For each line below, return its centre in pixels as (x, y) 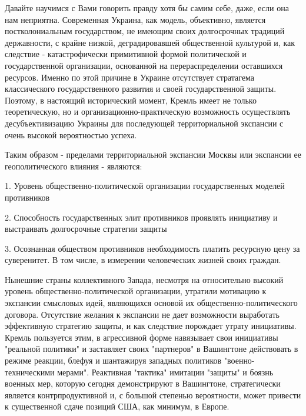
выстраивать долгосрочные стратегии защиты (86, 229)
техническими (30, 372)
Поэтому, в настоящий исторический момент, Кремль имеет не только (131, 100)
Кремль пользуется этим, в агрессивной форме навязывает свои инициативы (142, 337)
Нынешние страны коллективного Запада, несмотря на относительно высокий (144, 279)
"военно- (239, 360)
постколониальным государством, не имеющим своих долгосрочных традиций (145, 31)
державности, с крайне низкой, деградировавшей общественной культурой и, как (150, 42)
